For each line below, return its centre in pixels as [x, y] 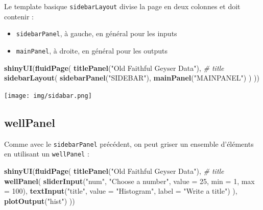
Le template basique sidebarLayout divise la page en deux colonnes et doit [122, 6]
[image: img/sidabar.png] [48, 96]
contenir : [19, 16]
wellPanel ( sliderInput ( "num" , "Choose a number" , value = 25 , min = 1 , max [129, 181]
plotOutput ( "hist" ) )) [40, 201]
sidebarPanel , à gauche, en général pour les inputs [97, 33]
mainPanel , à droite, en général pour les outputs [92, 50]
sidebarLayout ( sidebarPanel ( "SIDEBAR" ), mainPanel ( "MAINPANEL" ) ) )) [132, 78]
